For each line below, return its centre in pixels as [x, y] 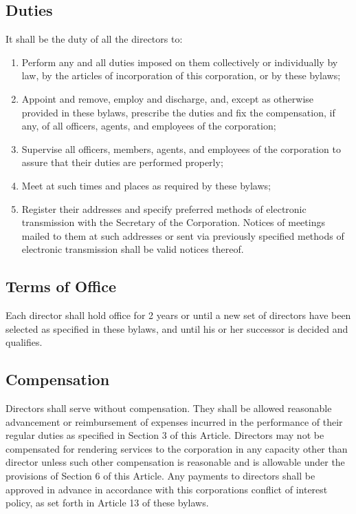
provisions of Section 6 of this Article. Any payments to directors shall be [160, 476]
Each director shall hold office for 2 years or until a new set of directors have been [178, 315]
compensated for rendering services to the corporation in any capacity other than [177, 448]
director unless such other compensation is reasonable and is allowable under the [175, 462]
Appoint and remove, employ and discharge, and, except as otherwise [168, 98]
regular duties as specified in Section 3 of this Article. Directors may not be [165, 435]
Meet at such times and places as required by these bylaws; [146, 185]
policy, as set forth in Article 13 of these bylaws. [107, 503]
